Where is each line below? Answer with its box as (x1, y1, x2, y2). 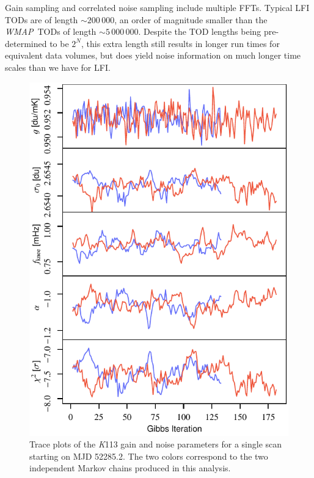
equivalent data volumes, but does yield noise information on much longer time (5, 49, 301, 62)
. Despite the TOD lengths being (138, 25, 261, 38)
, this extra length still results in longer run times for (81, 37, 280, 49)
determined (5, 37, 47, 49)
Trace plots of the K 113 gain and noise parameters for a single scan (29, 438, 282, 451)
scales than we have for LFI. (5, 60, 111, 73)
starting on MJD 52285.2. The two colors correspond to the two (29, 449, 268, 462)
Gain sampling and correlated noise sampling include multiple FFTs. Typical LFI (5, 1, 310, 13)
